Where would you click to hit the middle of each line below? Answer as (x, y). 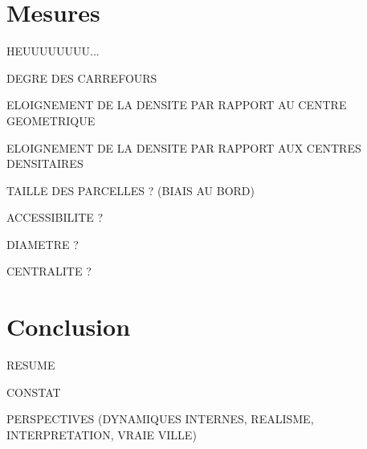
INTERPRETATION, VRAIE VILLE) (102, 434)
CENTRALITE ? (49, 271)
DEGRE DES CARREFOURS (82, 78)
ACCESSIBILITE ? (55, 217)
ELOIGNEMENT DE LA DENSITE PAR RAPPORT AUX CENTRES (184, 147)
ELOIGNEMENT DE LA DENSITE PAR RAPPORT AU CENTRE (177, 105)
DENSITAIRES (45, 163)
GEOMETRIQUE (51, 120)
